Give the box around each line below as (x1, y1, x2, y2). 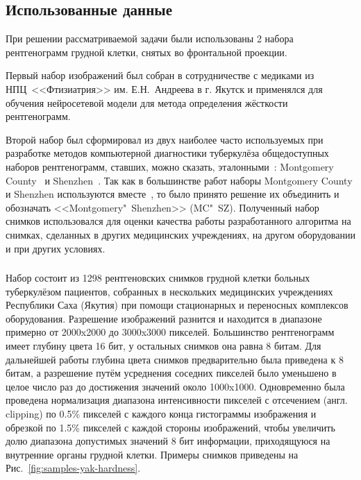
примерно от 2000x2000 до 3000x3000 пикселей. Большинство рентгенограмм (6, 325, 335, 339)
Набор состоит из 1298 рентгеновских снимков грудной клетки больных (6, 271, 310, 285)
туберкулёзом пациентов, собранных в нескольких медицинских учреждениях (6, 284, 333, 298)
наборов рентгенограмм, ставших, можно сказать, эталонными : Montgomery (6, 159, 334, 173)
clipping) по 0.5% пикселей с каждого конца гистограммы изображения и (6, 406, 317, 420)
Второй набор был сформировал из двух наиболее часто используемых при (6, 132, 324, 146)
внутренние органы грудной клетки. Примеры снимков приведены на (6, 447, 299, 461)
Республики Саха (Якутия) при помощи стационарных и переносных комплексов (6, 298, 349, 312)
